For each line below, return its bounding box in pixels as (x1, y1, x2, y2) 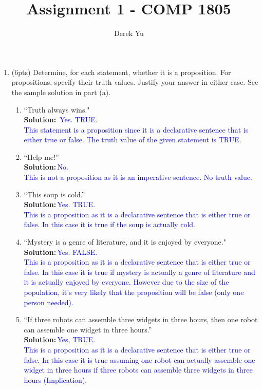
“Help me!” (24, 151, 59, 162)
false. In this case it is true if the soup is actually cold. (24, 219, 195, 230)
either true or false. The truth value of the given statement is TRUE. (24, 134, 241, 145)
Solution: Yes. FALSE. (24, 246, 98, 257)
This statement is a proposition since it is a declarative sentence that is (24, 124, 249, 135)
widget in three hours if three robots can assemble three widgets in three (24, 364, 253, 375)
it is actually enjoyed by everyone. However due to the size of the (24, 276, 229, 287)
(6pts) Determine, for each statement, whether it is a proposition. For (11, 66, 231, 77)
